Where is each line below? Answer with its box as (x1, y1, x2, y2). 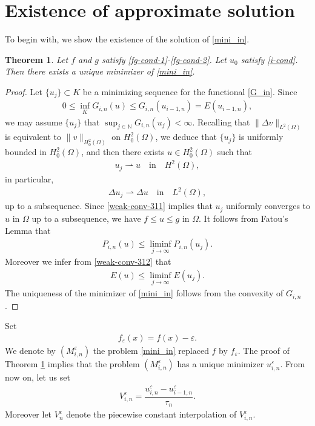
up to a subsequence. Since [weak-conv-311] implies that (5, 199, 213, 212)
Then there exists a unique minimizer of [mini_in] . (5, 65, 195, 78)
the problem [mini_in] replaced (93, 344, 209, 356)
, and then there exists (81, 145, 165, 158)
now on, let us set (5, 371, 70, 384)
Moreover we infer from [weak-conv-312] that (5, 255, 171, 268)
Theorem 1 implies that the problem (5, 357, 140, 370)
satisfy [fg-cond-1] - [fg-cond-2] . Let (101, 53, 227, 65)
